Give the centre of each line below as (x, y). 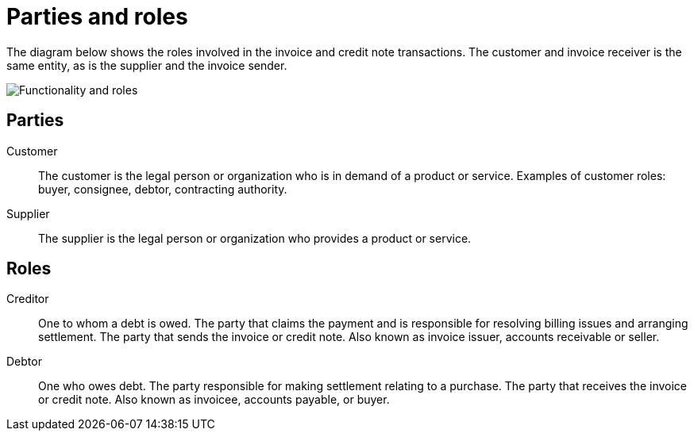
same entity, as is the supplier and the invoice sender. (147, 65)
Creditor (28, 299)
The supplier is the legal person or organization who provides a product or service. (255, 238)
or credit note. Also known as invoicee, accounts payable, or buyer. (214, 400)
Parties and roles (97, 17)
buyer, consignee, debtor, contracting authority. (163, 189)
